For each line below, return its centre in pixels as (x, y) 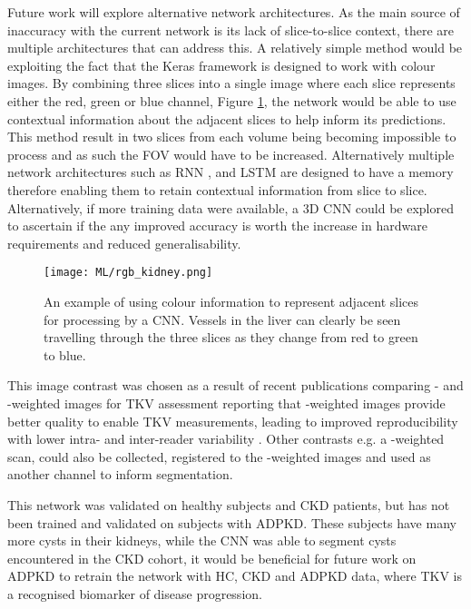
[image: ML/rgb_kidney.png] (128, 273)
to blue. (65, 354)
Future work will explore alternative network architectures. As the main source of (234, 12)
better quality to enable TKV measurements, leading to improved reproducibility (233, 421)
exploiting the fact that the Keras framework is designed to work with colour (221, 65)
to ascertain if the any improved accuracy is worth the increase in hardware (217, 226)
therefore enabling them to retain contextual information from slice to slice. (217, 189)
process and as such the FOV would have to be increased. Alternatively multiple (231, 154)
